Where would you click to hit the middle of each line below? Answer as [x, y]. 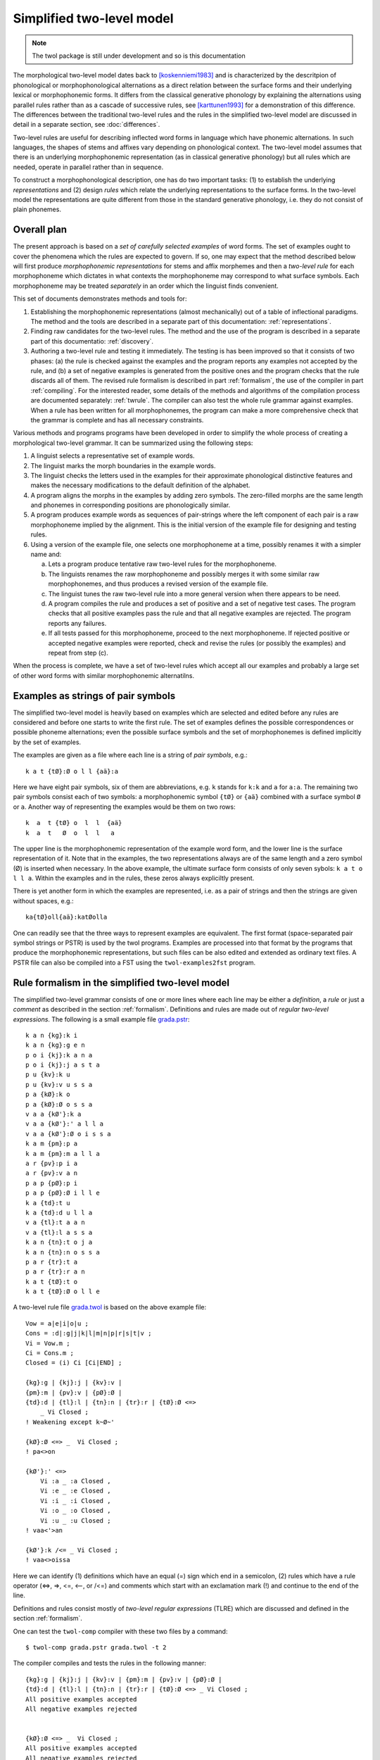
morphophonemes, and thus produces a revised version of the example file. [158, 584]
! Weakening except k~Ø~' [70, 1422]
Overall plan [40, 230]
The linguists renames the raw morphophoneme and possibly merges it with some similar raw [184, 574]
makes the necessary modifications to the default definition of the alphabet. [140, 485]
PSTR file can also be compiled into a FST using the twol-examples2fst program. [134, 962]
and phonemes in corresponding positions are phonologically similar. [131, 505]
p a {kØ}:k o [48, 1094]
